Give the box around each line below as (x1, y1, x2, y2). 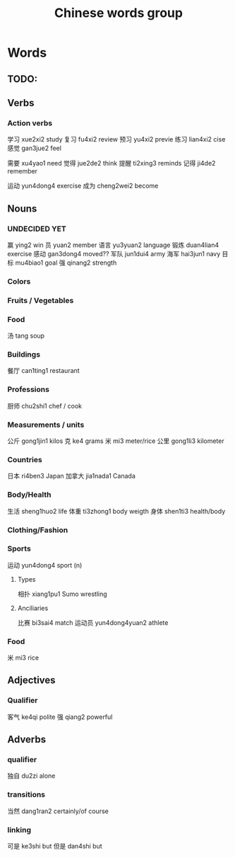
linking (7, 824, 32, 834)
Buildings (7, 350, 41, 360)
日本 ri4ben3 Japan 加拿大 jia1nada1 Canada (7, 472, 136, 481)
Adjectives (7, 674, 56, 686)
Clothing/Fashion (7, 525, 68, 535)
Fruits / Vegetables (7, 295, 74, 305)
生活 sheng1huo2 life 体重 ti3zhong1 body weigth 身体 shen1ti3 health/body (7, 507, 226, 515)
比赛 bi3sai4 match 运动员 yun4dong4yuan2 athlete (17, 618, 169, 627)
